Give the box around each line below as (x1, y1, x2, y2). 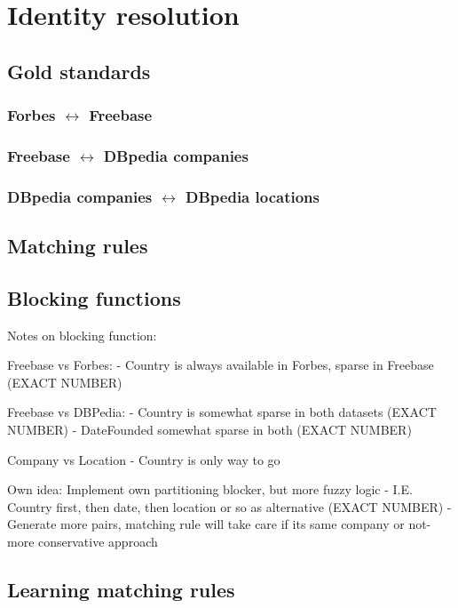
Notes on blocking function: (7, 325, 157, 344)
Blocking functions (7, 284, 181, 311)
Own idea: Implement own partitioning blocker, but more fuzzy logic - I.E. (7, 480, 413, 499)
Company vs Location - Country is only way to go (7, 450, 280, 468)
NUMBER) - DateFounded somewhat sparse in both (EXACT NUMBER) (7, 420, 412, 439)
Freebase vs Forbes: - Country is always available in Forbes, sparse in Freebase (7, 356, 434, 374)
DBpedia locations (186, 185, 320, 207)
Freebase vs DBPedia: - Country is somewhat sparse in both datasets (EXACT (7, 403, 437, 421)
